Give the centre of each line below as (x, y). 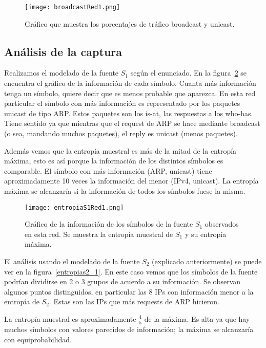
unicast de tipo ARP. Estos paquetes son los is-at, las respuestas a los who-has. (129, 113)
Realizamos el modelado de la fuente (62, 73)
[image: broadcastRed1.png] (73, 7)
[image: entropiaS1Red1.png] (74, 207)
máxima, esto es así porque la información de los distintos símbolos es (114, 161)
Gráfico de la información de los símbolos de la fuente (109, 224)
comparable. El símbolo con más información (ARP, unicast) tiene (108, 170)
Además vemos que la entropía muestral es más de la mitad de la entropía (120, 150)
